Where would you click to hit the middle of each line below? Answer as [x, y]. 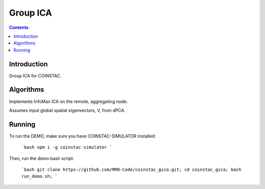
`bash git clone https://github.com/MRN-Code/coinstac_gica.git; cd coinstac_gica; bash [131, 170]
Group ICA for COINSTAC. [35, 75]
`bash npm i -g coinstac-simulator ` [67, 147]
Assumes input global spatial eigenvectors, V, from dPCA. [67, 110]
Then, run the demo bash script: [42, 158]
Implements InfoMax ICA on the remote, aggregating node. [68, 101]
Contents [19, 27]
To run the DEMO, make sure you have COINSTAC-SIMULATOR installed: [82, 136]
